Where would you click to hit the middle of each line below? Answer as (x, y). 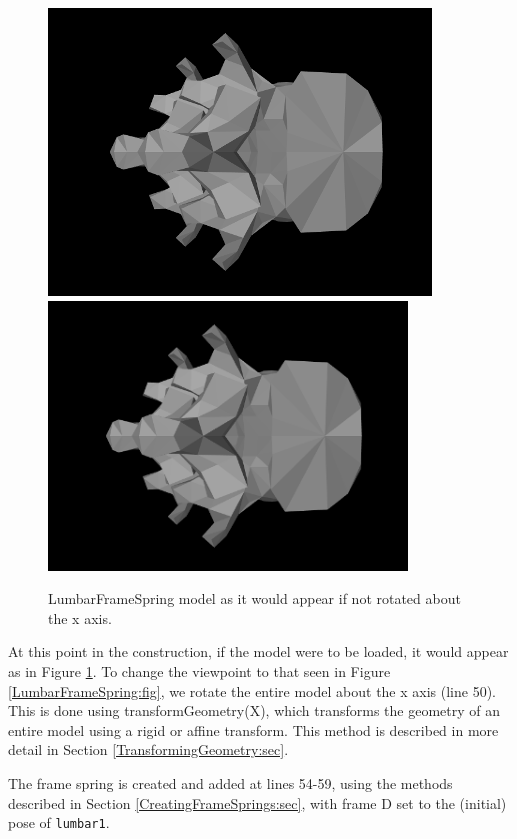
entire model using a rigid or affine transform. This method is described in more (253, 729)
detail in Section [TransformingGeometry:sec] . (148, 749)
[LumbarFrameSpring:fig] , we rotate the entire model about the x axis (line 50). (252, 690)
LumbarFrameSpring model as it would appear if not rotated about (254, 598)
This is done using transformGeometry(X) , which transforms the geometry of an (254, 710)
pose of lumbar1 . (59, 822)
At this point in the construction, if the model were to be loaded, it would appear (258, 651)
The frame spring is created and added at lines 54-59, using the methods (230, 782)
